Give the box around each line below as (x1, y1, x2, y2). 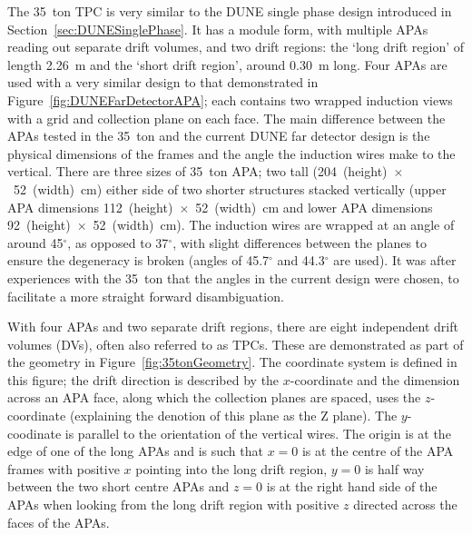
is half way (364, 459, 425, 478)
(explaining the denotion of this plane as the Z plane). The (69, 406, 398, 425)
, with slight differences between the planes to (172, 233, 428, 252)
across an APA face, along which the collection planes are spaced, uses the (7, 388, 421, 407)
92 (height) (7, 215, 71, 234)
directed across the (353, 495, 457, 514)
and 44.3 (277, 251, 325, 270)
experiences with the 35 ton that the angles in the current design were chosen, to (7, 268, 459, 287)
